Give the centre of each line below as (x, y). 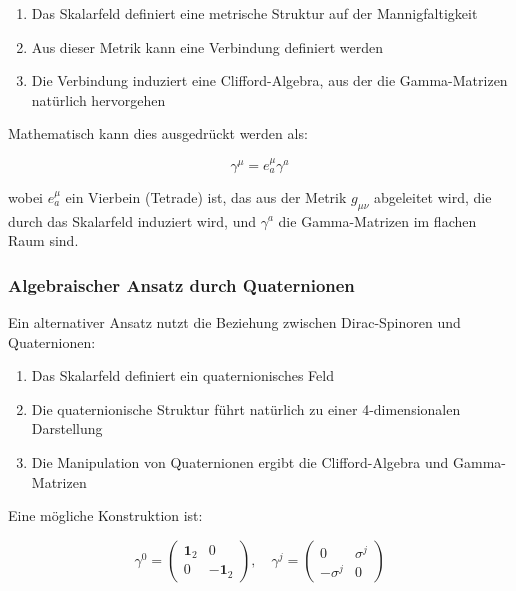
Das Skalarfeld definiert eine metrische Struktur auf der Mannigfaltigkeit (254, 13)
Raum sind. (43, 240)
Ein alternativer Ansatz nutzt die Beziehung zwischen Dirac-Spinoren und (234, 321)
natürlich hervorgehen (98, 99)
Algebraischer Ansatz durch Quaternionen (181, 284)
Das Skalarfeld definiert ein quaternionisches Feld (182, 375)
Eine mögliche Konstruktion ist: (105, 515)
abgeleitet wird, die (432, 196)
